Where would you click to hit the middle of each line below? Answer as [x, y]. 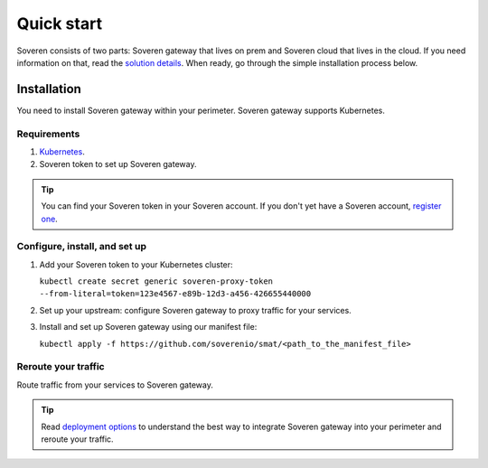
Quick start [60, 23]
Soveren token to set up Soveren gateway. [118, 164]
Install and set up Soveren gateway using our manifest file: [148, 327]
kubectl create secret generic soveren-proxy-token [156, 281]
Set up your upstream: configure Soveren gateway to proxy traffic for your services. [195, 310]
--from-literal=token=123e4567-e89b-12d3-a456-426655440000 [175, 294]
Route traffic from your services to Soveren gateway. [115, 385]
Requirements [48, 134]
